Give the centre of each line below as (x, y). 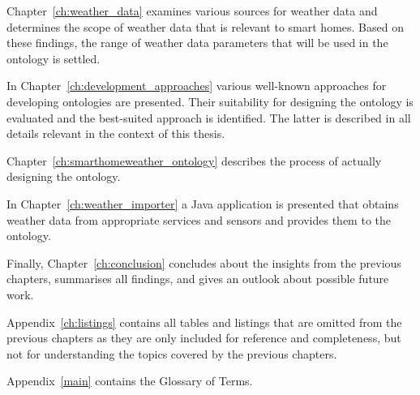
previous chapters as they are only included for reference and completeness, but (204, 338)
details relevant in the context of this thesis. (116, 133)
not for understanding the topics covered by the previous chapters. (172, 353)
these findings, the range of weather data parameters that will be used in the (197, 43)
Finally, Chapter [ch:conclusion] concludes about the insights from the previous (204, 262)
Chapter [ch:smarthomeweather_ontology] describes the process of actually (194, 160)
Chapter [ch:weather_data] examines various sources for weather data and (192, 11)
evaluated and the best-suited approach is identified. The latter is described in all (209, 117)
